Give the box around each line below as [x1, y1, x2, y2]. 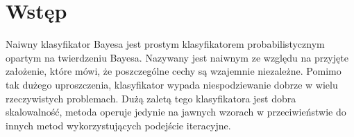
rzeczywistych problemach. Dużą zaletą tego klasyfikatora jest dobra [6, 91, 296, 105]
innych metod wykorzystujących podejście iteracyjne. [6, 118, 231, 132]
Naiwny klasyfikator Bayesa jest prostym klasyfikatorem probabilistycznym [6, 37, 325, 51]
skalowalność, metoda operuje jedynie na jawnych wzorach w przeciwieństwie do [6, 104, 346, 119]
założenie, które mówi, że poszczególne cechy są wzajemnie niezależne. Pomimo [6, 64, 342, 78]
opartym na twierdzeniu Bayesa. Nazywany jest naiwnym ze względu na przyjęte [6, 50, 348, 64]
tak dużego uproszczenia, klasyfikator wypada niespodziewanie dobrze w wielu [6, 77, 338, 91]
